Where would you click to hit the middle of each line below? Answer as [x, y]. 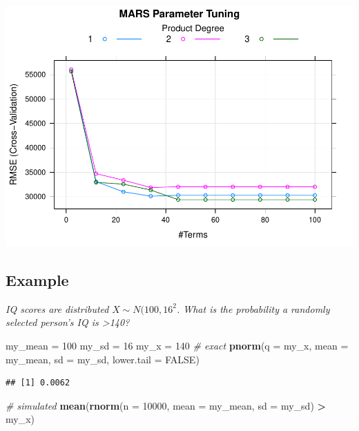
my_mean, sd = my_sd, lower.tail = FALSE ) [103, 359]
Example [37, 279]
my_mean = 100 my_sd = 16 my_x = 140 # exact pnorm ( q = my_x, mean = [177, 345]
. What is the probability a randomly [253, 308]
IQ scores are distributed [57, 308]
